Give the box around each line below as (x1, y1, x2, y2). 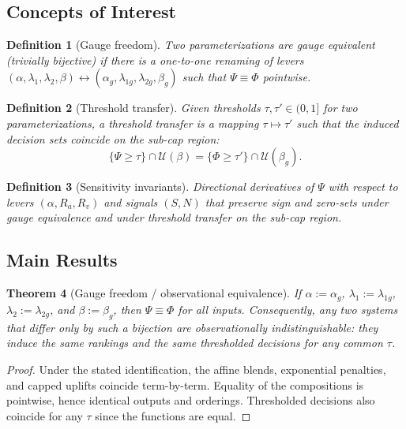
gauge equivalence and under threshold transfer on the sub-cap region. (6, 209, 342, 226)
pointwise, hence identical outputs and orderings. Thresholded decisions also (6, 392, 375, 408)
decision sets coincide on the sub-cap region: (6, 130, 220, 147)
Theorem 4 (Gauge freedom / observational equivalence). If (6, 285, 302, 301)
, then (113, 300, 141, 317)
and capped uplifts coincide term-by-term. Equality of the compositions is (6, 376, 364, 393)
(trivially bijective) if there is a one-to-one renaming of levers (6, 51, 304, 68)
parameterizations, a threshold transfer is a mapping (6, 114, 259, 131)
